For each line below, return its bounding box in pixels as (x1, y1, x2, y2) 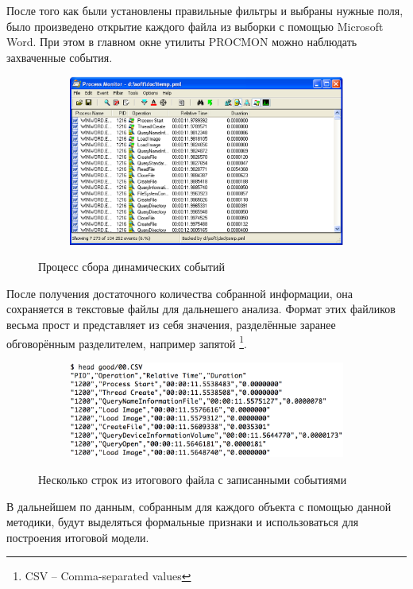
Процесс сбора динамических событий (38, 258, 225, 275)
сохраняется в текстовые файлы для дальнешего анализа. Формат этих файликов (6, 300, 396, 317)
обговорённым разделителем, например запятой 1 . (6, 332, 247, 351)
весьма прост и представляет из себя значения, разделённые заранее (6, 316, 336, 333)
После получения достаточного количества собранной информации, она (6, 285, 353, 301)
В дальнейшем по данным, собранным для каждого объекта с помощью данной (6, 498, 392, 514)
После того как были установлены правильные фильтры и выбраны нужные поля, (6, 2, 403, 18)
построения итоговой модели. (6, 529, 149, 545)
